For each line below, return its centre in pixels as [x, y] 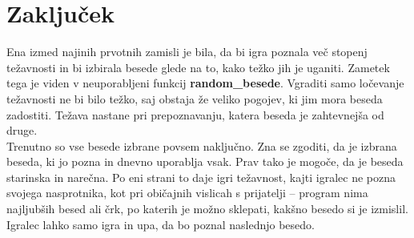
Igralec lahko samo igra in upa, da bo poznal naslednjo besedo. [161, 224]
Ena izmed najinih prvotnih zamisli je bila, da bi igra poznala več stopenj [187, 52]
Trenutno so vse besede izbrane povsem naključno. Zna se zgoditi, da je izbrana [202, 145]
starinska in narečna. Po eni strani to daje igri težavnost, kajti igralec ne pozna [201, 177]
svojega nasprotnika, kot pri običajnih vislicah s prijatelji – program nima [187, 193]
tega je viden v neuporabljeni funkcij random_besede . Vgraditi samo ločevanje [205, 83]
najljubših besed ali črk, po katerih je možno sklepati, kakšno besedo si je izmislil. [207, 209]
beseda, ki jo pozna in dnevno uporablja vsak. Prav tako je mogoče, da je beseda [205, 161]
